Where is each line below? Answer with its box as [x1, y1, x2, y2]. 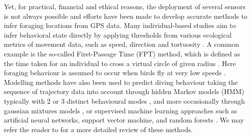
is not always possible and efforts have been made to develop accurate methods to [4, 11, 248, 21]
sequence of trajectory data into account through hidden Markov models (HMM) [4, 86, 245, 96]
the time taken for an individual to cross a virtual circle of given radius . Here [4, 58, 236, 68]
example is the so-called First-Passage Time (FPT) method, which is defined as [4, 48, 240, 58]
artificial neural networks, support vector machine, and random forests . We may [4, 115, 244, 125]
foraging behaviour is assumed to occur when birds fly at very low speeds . [4, 68, 226, 78]
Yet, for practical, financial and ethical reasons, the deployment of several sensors [4, 1, 246, 11]
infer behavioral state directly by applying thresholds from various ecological [4, 29, 232, 40]
